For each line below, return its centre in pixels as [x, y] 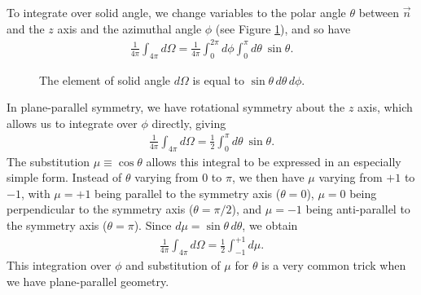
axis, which [385, 107]
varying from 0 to [178, 177]
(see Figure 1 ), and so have [283, 28]
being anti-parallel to [358, 209]
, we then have [268, 177]
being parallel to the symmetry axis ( [188, 193]
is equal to [218, 79]
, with [35, 193]
